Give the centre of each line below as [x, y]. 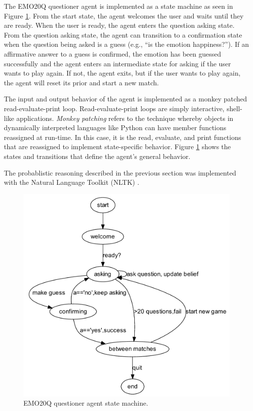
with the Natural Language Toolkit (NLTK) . [72, 182]
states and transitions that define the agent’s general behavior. [97, 156]
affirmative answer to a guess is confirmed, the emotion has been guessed [113, 53]
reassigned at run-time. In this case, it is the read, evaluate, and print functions [123, 137]
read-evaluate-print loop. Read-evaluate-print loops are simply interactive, [114, 108]
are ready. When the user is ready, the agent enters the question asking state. [119, 25]
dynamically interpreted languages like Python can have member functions [115, 127]
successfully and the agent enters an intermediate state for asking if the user [117, 63]
